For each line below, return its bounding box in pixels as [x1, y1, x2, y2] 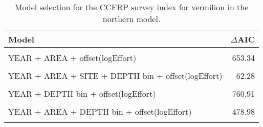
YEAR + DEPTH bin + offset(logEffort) [8, 88, 156, 99]
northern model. [102, 13, 161, 25]
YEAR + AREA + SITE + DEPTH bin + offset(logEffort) [8, 70, 223, 81]
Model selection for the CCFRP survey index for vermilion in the [14, 1, 249, 13]
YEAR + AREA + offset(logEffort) [8, 52, 137, 63]
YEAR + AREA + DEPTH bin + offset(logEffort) [8, 105, 192, 117]
